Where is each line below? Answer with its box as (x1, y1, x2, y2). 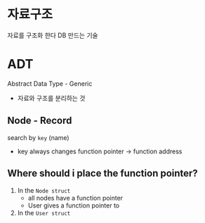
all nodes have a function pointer (27, 193, 124, 202)
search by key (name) (7, 133, 70, 141)
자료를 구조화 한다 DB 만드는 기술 (7, 31, 98, 39)
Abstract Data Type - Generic (7, 79, 93, 88)
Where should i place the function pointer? (7, 167, 198, 179)
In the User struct (17, 208, 71, 217)
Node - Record (7, 115, 72, 127)
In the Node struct (17, 186, 71, 194)
